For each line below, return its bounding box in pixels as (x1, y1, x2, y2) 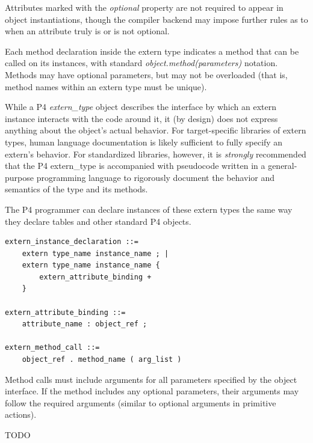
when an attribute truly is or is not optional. (5, 25, 170, 37)
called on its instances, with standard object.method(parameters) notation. (5, 57, 278, 69)
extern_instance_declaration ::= (5, 237, 138, 246)
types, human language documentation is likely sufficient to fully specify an (5, 135, 283, 148)
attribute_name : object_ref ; (22, 320, 147, 329)
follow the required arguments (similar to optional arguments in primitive (5, 396, 276, 409)
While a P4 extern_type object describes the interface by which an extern (5, 100, 277, 113)
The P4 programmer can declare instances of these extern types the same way (5, 203, 293, 215)
